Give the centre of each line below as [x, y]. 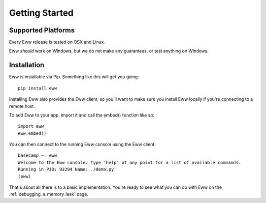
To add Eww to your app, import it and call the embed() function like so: [82, 115]
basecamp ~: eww [37, 156]
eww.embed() [32, 133]
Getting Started [41, 13]
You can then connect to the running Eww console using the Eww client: [83, 145]
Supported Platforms [42, 30]
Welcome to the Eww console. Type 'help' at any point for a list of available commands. [130, 162]
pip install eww [37, 88]
